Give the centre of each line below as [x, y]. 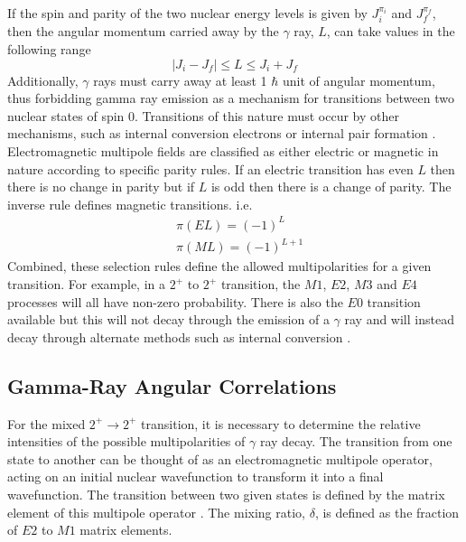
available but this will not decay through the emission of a [168, 319]
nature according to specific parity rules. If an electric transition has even [210, 168]
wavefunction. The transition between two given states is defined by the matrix [226, 494]
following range [49, 49]
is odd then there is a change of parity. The [331, 187]
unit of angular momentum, [359, 80]
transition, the [261, 284]
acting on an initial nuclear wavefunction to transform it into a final [196, 477]
